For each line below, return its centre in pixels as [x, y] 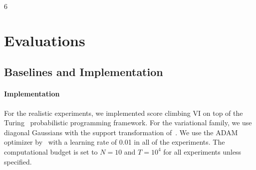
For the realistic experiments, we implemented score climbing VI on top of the [124, 113]
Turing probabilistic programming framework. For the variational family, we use [128, 123]
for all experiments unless [202, 151]
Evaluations [45, 40]
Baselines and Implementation [84, 72]
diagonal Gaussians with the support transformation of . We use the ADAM [121, 132]
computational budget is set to [51, 151]
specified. [18, 161]
